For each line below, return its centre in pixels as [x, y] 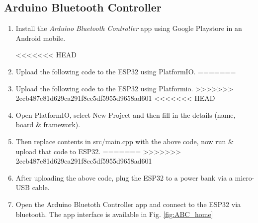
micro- [245, 177]
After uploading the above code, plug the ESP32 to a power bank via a [124, 177]
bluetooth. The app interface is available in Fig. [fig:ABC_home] [114, 214]
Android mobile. [41, 38]
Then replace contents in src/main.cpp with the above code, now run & [125, 141]
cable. [41, 187]
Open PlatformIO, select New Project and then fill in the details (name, [126, 114]
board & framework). [48, 124]
